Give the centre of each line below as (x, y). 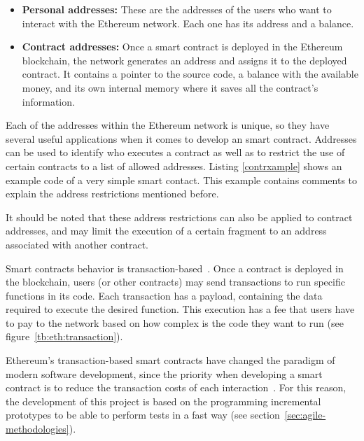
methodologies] (37, 429)
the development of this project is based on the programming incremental (163, 401)
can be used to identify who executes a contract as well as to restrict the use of (175, 152)
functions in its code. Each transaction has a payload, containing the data (164, 295)
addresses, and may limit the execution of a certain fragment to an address (166, 231)
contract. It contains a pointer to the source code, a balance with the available (190, 74)
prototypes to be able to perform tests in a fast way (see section (143, 415)
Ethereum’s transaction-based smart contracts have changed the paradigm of (170, 360)
